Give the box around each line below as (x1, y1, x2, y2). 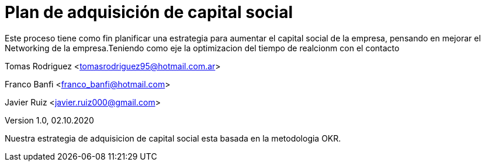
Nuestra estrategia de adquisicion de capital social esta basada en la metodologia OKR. (5, 133, 341, 143)
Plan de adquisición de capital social (5, 2, 293, 22)
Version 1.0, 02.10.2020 (5, 115, 94, 125)
